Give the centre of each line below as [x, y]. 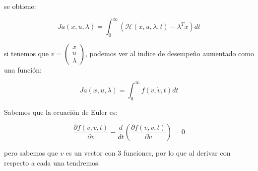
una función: [23, 69]
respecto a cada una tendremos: [52, 162]
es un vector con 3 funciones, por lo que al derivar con [148, 153]
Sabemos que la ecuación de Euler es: [61, 112]
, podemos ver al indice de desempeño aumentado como [169, 53]
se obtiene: [20, 6]
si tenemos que [26, 53]
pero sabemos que [31, 153]
